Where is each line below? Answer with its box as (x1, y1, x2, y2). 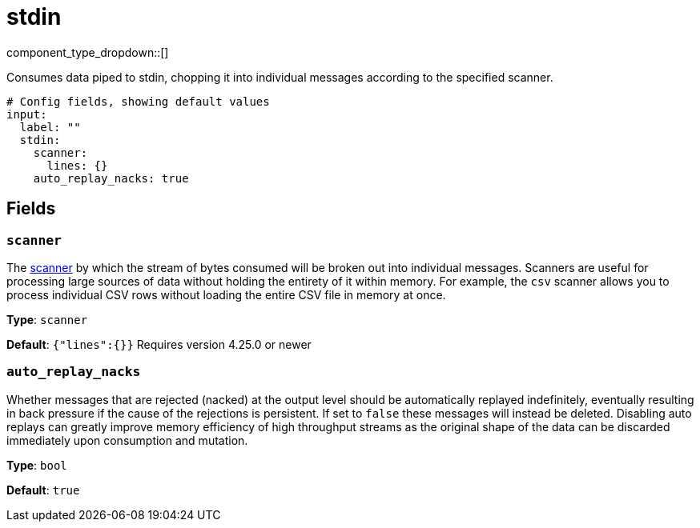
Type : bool (6, 458, 67, 472)
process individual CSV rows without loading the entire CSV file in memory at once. (6, 287, 446, 302)
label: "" (19, 120, 81, 134)
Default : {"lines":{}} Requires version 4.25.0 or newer (6, 337, 312, 351)
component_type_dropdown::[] (6, 45, 169, 59)
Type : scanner (6, 312, 88, 326)
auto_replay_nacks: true (33, 171, 189, 185)
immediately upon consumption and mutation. (6, 433, 248, 447)
